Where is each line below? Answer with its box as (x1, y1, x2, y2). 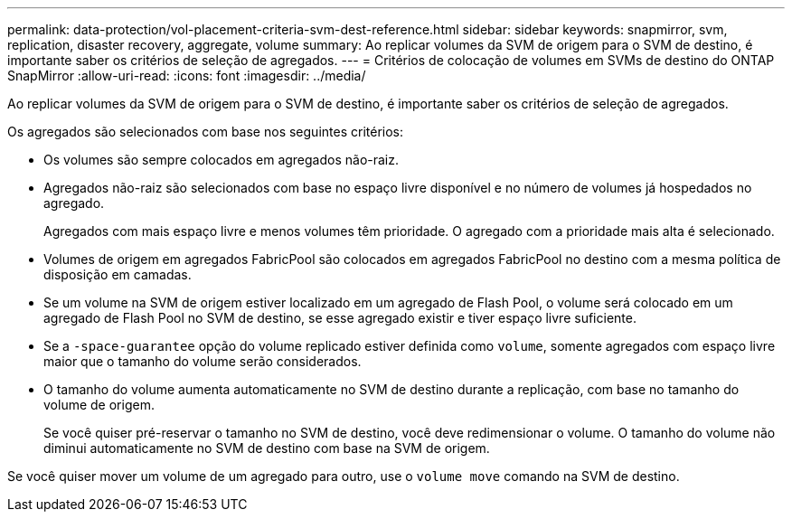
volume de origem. (43, 397, 155, 412)
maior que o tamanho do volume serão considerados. (43, 354, 362, 369)
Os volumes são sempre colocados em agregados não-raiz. (43, 152, 400, 167)
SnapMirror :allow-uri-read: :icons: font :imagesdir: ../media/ (7, 68, 366, 83)
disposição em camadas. (43, 267, 192, 282)
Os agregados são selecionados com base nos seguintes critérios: (7, 124, 403, 139)
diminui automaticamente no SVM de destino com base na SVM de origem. (43, 440, 490, 456)
